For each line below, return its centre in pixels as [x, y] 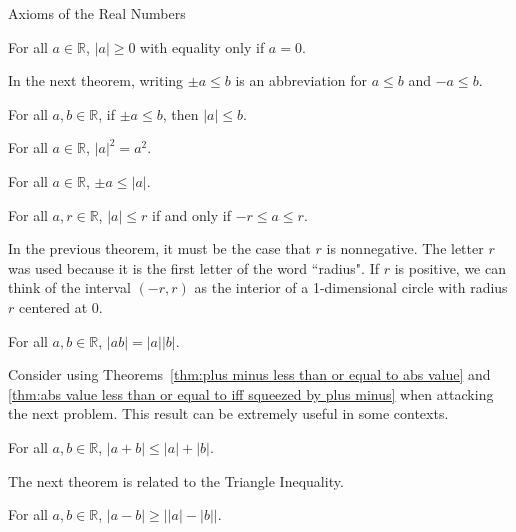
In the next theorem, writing [96, 80]
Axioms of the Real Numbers [97, 13]
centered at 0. [60, 306]
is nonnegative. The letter [405, 248]
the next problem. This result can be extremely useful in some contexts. [228, 413]
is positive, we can [450, 267]
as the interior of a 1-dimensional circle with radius [351, 287]
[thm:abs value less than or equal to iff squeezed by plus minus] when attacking [251, 393]
